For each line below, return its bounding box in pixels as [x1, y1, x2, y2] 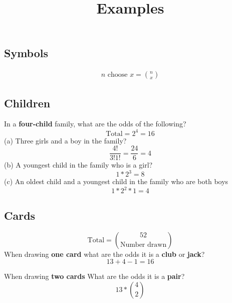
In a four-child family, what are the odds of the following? [4, 118, 186, 129]
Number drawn [120, 241, 167, 249]
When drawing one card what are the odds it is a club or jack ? [4, 248, 205, 259]
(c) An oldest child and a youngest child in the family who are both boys [4, 176, 228, 187]
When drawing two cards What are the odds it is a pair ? [4, 271, 185, 281]
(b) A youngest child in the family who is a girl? [4, 160, 153, 170]
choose [107, 71, 128, 79]
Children [4, 95, 51, 110]
